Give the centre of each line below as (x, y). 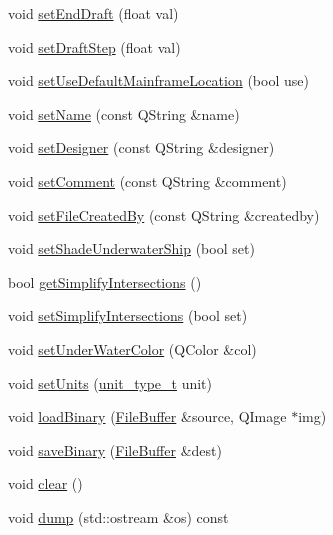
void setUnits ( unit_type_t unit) (110, 382)
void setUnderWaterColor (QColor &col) (132, 348)
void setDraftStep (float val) (94, 46)
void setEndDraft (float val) (93, 13)
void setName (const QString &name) (124, 113)
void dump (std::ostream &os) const (118, 516)
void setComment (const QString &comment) (147, 180)
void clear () (45, 483)
